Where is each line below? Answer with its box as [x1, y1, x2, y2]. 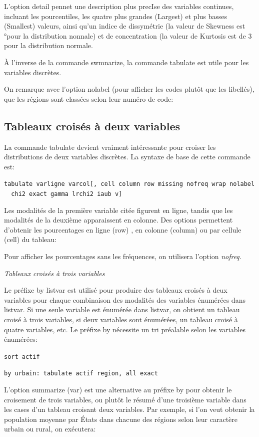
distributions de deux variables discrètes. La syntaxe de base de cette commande [4, 151, 250, 162]
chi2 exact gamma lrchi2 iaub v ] [11, 190, 122, 197]
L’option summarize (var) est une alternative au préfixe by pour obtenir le [4, 384, 232, 395]
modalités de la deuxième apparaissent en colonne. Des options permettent [4, 214, 233, 225]
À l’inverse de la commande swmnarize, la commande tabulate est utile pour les [4, 57, 249, 67]
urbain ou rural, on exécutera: [4, 423, 96, 434]
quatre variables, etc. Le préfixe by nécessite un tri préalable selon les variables [4, 324, 246, 334]
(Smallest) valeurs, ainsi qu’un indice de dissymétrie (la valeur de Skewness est [4, 21, 245, 31]
